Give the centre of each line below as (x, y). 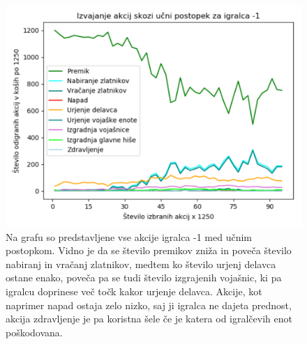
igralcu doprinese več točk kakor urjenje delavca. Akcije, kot (134, 291)
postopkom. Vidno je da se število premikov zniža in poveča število (149, 250)
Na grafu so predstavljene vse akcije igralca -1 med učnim (129, 236)
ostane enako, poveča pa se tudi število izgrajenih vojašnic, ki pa (144, 277)
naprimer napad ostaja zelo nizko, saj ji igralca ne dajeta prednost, (149, 305)
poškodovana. (34, 332)
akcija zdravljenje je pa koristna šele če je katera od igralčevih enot (149, 319)
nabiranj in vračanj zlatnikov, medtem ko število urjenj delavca (141, 264)
